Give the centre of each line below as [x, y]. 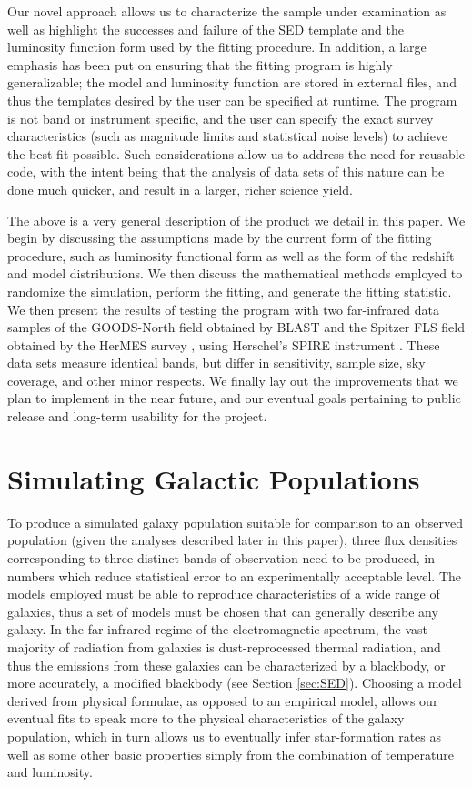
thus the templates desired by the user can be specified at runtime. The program [232, 100]
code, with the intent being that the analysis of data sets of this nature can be [226, 172]
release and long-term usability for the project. [137, 416]
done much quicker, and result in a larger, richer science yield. [180, 189]
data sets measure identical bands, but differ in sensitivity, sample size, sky [216, 363]
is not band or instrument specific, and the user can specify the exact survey [221, 118]
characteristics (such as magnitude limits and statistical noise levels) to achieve [228, 136]
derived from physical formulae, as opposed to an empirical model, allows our [223, 700]
